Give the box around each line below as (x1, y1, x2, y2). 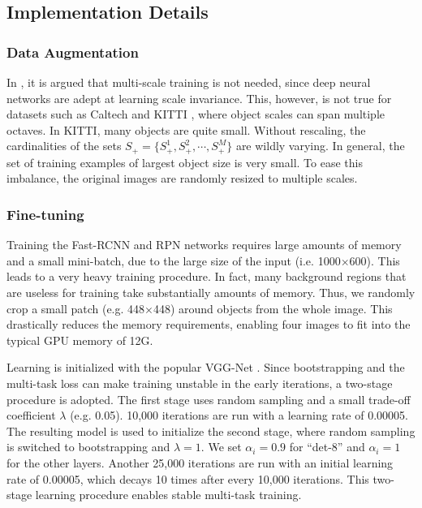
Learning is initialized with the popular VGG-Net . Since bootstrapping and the (6, 359, 405, 376)
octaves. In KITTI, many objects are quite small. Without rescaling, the (6, 121, 366, 138)
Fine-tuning (6, 204, 84, 224)
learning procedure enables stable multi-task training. (35, 486, 302, 503)
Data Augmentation (6, 41, 139, 62)
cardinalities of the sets (6, 137, 122, 154)
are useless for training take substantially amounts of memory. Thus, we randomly (6, 284, 416, 301)
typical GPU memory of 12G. (6, 331, 153, 348)
